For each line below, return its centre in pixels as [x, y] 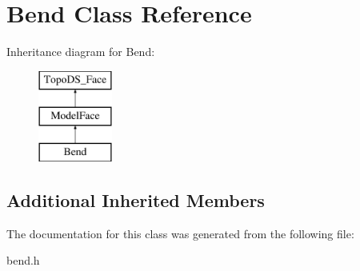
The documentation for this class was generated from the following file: [180, 233]
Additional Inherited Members [136, 200]
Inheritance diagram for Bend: [81, 52]
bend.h [23, 260]
